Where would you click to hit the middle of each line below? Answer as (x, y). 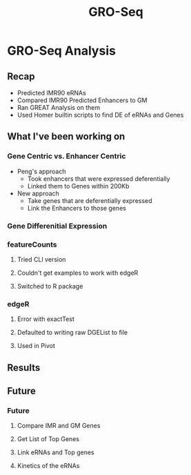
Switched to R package (50, 286)
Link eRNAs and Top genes (56, 452)
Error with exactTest (46, 319)
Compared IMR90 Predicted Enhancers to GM (82, 100)
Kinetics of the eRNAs (48, 466)
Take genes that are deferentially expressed (90, 200)
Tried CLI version (41, 259)
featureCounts (32, 244)
